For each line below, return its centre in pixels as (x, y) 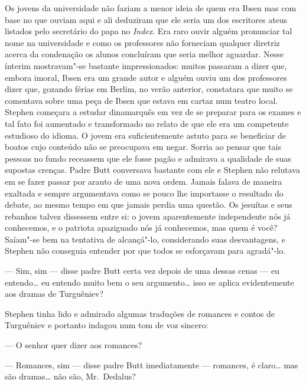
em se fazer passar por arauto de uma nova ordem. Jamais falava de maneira (144, 181)
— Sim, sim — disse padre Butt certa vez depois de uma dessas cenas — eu (142, 271)
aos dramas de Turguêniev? (54, 294)
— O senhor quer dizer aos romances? (74, 345)
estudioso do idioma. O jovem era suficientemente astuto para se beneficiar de (146, 135)
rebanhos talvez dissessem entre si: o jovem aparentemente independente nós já (148, 216)
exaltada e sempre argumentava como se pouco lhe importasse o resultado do (144, 193)
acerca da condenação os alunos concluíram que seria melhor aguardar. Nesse (144, 54)
